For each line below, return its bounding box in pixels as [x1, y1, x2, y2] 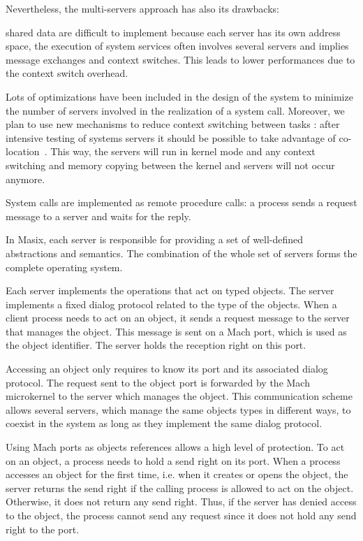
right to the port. [6, 521, 80, 536]
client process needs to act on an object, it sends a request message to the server [6, 310, 350, 325]
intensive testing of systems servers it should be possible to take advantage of [6, 130, 336, 145]
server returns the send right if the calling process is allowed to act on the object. [6, 480, 354, 495]
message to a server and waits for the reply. [6, 208, 191, 223]
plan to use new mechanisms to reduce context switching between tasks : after [6, 117, 340, 131]
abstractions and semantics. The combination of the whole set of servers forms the [6, 245, 357, 260]
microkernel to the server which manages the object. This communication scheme [6, 389, 353, 403]
